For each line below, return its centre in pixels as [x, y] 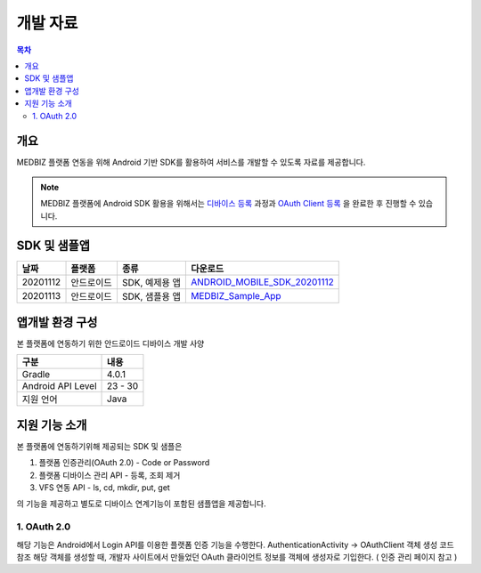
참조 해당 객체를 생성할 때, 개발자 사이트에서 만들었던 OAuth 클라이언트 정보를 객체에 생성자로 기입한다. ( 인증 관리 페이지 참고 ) [237, 557]
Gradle [36, 375]
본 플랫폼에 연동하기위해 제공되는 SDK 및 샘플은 [99, 446]
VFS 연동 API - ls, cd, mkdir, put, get [105, 488]
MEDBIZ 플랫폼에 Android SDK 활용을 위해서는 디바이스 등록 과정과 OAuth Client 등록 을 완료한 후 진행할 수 [228, 204]
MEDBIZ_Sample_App [236, 296]
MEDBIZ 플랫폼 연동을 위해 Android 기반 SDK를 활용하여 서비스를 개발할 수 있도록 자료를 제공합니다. [191, 162]
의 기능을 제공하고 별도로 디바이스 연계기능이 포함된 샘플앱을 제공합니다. [141, 504]
